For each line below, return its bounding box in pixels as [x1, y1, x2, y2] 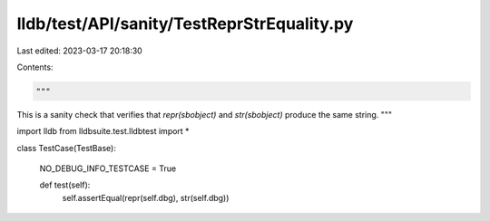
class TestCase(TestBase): [16, 142, 117, 153]
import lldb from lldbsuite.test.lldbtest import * [16, 126, 190, 137]
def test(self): [39, 179, 91, 190]
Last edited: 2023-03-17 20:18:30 [16, 45, 142, 56]
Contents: [16, 62, 54, 72]
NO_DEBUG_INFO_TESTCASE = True [39, 163, 177, 174]
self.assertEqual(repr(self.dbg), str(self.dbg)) [62, 192, 230, 203]
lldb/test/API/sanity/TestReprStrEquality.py [16, 14, 354, 34]
